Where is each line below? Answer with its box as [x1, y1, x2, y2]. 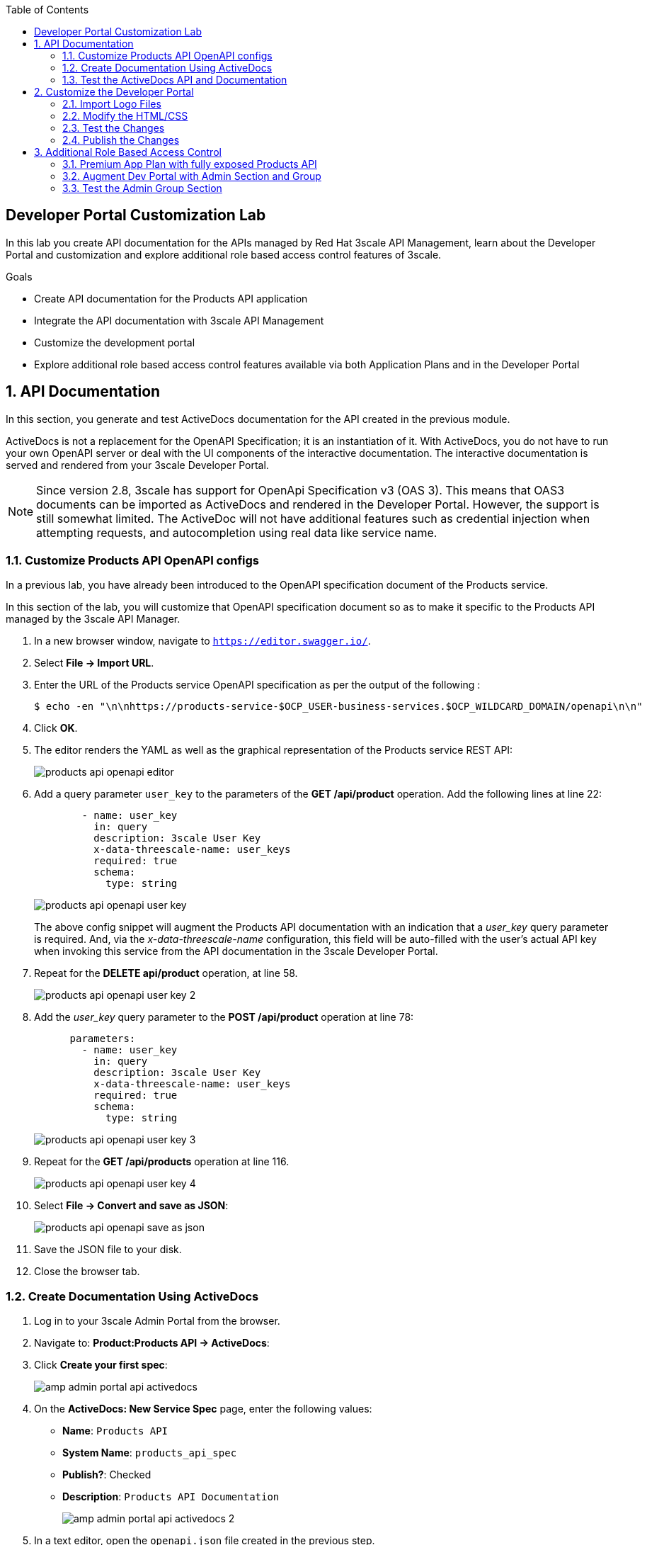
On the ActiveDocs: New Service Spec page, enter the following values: [34, 1403, 372, 1415]
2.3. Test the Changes [62, 122, 165, 134]
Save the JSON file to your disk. [34, 1243, 182, 1256]
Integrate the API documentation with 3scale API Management [34, 314, 324, 327]
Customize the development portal [34, 336, 195, 349]
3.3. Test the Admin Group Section [62, 182, 222, 194]
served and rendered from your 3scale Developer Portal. [6, 458, 269, 471]
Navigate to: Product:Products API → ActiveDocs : [34, 1337, 270, 1349]
